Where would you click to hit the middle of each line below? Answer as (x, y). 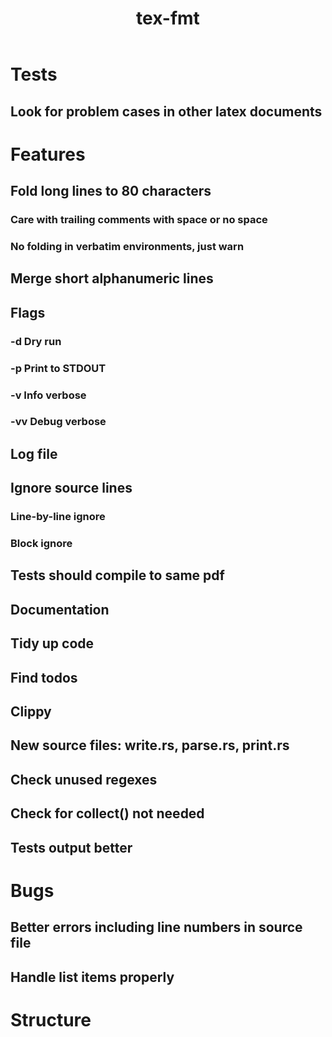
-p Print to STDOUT (58, 368)
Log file (34, 453)
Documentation (60, 609)
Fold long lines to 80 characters (111, 191)
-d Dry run (36, 341)
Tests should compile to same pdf (117, 575)
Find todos (44, 677)
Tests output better (71, 847)
